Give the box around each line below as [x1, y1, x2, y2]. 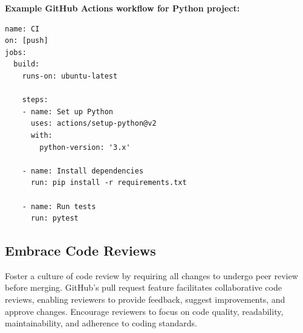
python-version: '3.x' [39, 143, 131, 152]
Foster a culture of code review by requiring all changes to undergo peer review [5, 269, 298, 282]
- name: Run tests [22, 202, 96, 211]
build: [13, 60, 40, 69]
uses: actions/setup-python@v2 [30, 119, 157, 128]
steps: [22, 95, 48, 105]
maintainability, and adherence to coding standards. [5, 317, 198, 329]
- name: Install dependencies [22, 166, 144, 175]
